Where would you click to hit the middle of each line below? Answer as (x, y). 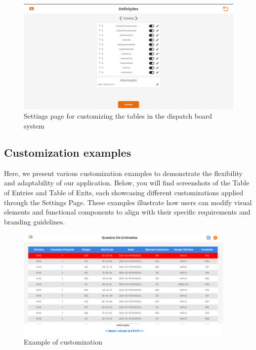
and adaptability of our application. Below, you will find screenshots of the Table (127, 183)
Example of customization (63, 341)
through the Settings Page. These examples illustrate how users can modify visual (128, 202)
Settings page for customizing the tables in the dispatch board (118, 116)
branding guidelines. (35, 221)
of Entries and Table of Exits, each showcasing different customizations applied (124, 192)
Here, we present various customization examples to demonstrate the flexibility (123, 173)
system (34, 126)
